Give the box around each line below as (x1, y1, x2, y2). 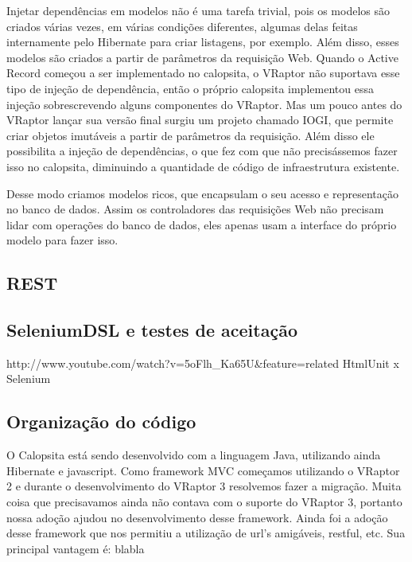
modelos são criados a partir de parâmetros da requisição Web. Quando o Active (6, 49, 398, 65)
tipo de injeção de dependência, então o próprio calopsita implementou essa (6, 80, 374, 96)
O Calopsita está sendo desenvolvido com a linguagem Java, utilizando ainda (6, 447, 381, 463)
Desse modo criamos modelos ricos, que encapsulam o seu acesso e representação (6, 185, 398, 201)
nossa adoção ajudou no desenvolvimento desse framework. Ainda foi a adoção (6, 509, 388, 525)
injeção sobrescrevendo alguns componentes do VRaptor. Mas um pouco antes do (6, 96, 402, 112)
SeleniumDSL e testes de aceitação (6, 318, 297, 342)
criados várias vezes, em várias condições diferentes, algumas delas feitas (6, 18, 358, 34)
